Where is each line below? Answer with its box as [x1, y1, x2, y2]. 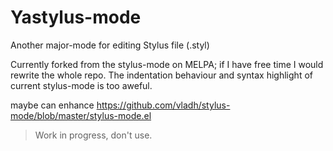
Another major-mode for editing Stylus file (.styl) [10, 39, 210, 51]
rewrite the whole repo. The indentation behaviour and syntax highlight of [10, 69, 313, 81]
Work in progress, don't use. [34, 129, 153, 141]
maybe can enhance [10, 99, 95, 111]
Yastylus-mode [10, 6, 142, 29]
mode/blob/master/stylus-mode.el [10, 109, 152, 121]
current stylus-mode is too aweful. [10, 79, 153, 91]
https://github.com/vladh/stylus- [96, 99, 231, 111]
